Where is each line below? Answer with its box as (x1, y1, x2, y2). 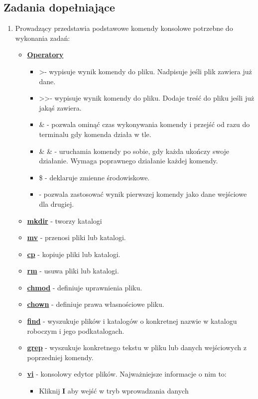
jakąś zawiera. (39, 102, 82, 113)
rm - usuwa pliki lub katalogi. (27, 266, 119, 276)
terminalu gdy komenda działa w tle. (39, 129, 151, 139)
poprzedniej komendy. (27, 352, 94, 362)
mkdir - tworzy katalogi (27, 215, 102, 226)
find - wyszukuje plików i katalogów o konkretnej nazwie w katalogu (27, 316, 237, 326)
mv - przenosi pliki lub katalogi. (27, 232, 126, 243)
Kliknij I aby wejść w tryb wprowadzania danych (39, 386, 189, 396)
